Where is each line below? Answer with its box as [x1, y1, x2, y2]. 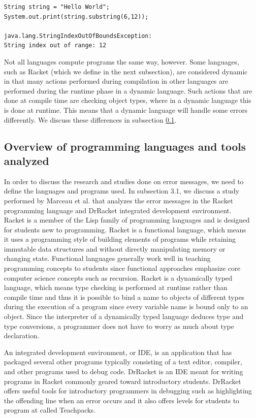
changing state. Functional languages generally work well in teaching [4, 253, 211, 263]
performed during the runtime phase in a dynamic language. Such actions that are [4, 85, 252, 96]
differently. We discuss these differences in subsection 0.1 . [4, 114, 177, 125]
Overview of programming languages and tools [4, 138, 246, 154]
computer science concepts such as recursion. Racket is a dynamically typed [4, 272, 232, 283]
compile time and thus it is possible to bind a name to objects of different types [4, 291, 245, 302]
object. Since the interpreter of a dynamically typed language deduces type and [4, 311, 244, 322]
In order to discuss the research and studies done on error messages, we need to [4, 176, 244, 186]
